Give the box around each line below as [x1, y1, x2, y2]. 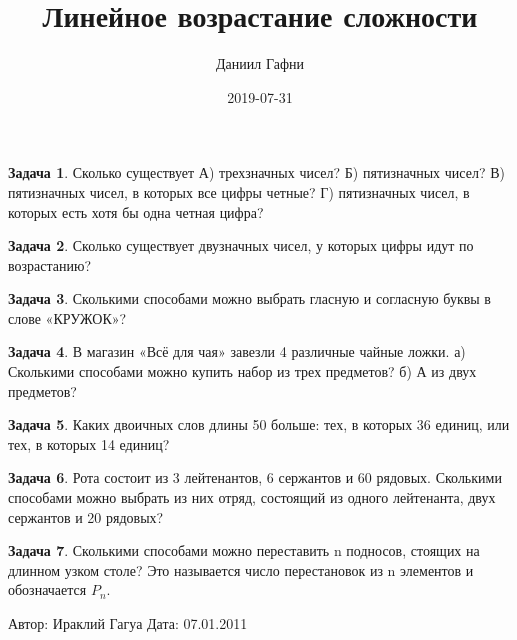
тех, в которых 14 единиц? [8, 433, 170, 454]
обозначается [8, 579, 87, 600]
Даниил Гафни [216, 53, 304, 74]
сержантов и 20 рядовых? [8, 506, 164, 527]
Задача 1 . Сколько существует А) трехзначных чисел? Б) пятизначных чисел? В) [8, 162, 505, 183]
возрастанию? [8, 254, 92, 275]
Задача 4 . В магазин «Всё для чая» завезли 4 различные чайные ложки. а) [8, 341, 466, 362]
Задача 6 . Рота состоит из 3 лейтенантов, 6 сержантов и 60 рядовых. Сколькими [8, 467, 502, 488]
